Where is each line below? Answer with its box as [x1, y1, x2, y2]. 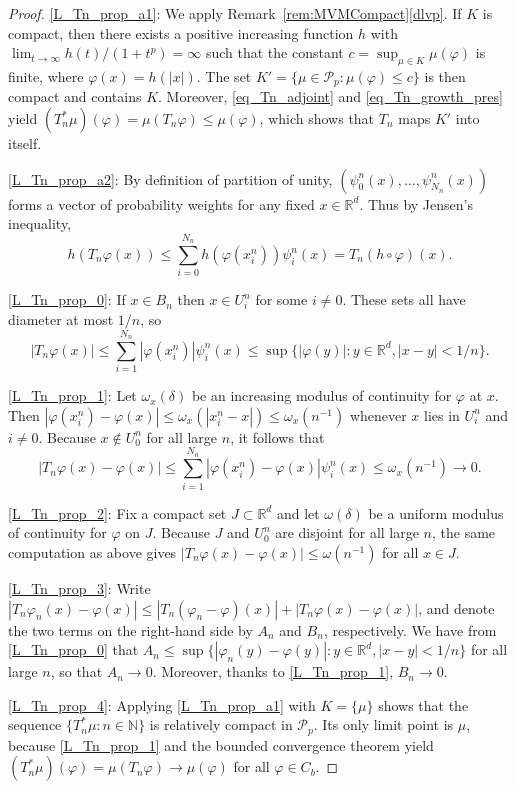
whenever [349, 404, 407, 425]
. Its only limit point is [313, 714, 454, 735]
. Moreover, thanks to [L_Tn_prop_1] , [152, 661, 394, 682]
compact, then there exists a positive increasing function [8, 22, 354, 43]
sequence [8, 714, 62, 735]
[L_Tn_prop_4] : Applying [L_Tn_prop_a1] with [8, 694, 316, 715]
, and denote [418, 597, 495, 618]
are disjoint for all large [275, 522, 419, 543]
